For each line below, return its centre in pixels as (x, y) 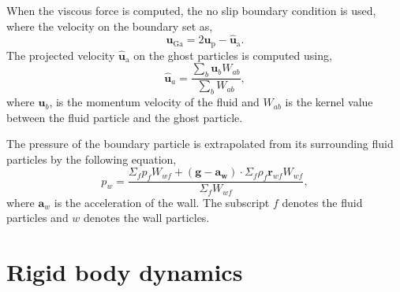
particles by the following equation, (92, 159)
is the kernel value (329, 102)
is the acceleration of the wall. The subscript (162, 202)
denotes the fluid (322, 202)
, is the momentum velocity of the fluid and (154, 102)
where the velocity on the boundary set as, (110, 26)
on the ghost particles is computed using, (233, 55)
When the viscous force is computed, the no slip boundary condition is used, (191, 10)
